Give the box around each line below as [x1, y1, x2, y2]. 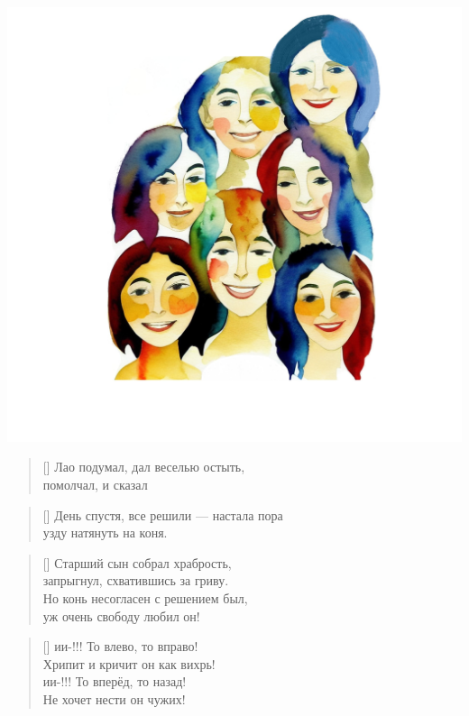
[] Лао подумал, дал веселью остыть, [42, 457, 245, 476]
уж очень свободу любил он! [42, 606, 200, 625]
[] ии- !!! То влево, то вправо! [42, 637, 198, 656]
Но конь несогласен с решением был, [42, 589, 248, 607]
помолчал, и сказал [42, 475, 148, 494]
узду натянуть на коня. [42, 523, 168, 542]
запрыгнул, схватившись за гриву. [42, 571, 229, 590]
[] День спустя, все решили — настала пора [42, 505, 283, 524]
